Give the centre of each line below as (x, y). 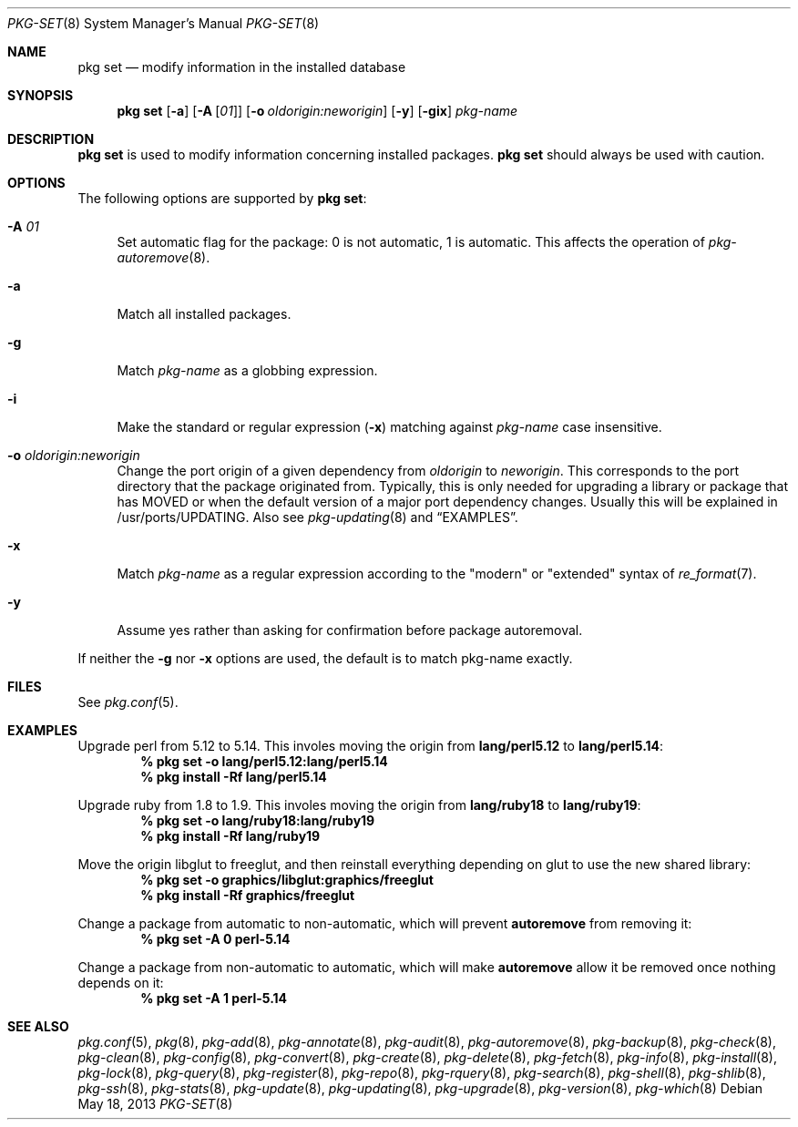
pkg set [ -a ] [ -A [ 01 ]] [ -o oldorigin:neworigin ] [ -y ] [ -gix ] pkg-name (317, 111)
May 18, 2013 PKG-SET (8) (155, 1104)
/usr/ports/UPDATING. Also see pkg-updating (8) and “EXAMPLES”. (317, 517)
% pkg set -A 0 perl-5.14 (215, 939)
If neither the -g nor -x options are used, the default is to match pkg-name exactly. (325, 658)
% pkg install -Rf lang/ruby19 (230, 836)
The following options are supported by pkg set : (222, 198)
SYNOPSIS (41, 95)
